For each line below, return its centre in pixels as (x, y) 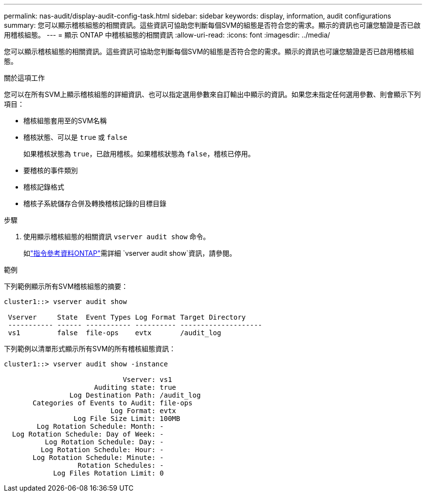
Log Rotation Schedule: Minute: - (98, 458)
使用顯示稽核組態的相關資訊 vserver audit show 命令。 (117, 237)
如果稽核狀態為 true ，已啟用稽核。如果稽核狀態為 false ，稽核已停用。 (139, 154)
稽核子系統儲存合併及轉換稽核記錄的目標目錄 (95, 203)
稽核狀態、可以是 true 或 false (75, 137)
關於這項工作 (24, 78)
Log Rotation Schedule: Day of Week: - (88, 434)
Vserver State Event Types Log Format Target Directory (127, 317)
